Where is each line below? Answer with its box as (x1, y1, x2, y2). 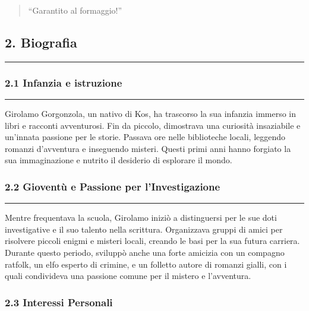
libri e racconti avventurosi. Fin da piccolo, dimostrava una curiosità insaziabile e (5, 119, 301, 131)
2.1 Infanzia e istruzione (5, 75, 122, 90)
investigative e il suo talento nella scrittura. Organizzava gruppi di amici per (5, 223, 283, 235)
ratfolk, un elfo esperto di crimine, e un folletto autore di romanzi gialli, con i (5, 258, 287, 270)
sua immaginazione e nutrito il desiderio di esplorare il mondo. (5, 154, 232, 166)
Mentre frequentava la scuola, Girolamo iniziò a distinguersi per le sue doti (5, 211, 277, 224)
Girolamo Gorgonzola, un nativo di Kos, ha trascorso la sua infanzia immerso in (5, 107, 297, 120)
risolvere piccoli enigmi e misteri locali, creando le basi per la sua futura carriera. (5, 234, 300, 247)
